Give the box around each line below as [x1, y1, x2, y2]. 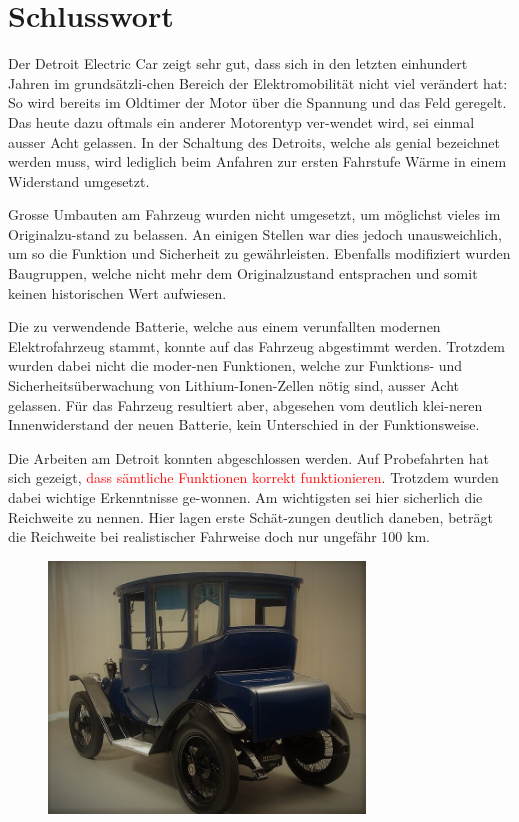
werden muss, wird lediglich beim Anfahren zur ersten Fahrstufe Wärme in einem [8, 151, 507, 172]
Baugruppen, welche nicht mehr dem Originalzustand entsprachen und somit [8, 263, 478, 284]
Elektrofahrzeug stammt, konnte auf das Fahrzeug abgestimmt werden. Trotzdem [8, 335, 506, 356]
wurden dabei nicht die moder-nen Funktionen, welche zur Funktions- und [8, 355, 463, 376]
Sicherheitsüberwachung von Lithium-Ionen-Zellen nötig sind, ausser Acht [8, 375, 459, 396]
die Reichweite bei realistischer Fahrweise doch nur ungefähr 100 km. [8, 526, 430, 547]
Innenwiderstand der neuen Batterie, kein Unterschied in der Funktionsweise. [8, 414, 480, 435]
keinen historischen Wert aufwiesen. [8, 282, 227, 303]
